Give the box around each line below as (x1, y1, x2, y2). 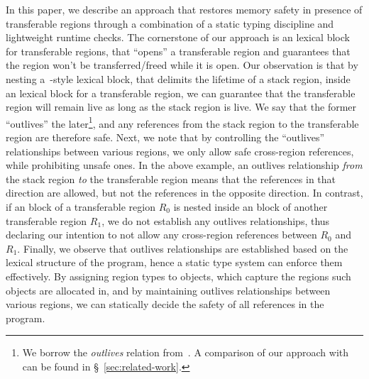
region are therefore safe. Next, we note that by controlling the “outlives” (6, 130, 325, 144)
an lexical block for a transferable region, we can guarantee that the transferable (6, 85, 356, 100)
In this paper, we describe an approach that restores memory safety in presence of (6, 2, 363, 16)
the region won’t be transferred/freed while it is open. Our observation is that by (6, 57, 358, 72)
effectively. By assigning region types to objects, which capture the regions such (6, 268, 351, 283)
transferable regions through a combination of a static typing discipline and (6, 16, 334, 31)
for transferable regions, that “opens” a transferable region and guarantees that (6, 43, 351, 58)
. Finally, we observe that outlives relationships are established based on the (17, 241, 348, 256)
